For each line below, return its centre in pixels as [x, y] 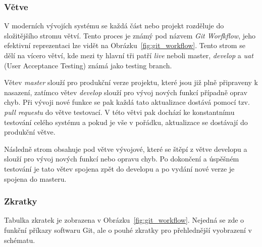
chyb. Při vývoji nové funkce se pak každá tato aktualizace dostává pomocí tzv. [127, 102]
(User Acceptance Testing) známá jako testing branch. [88, 65]
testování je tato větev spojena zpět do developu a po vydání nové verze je [119, 168]
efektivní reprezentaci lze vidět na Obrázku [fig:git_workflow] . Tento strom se [125, 45]
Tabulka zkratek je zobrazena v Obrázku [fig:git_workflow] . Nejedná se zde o [124, 220]
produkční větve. [30, 132]
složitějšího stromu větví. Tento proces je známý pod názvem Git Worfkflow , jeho [130, 35]
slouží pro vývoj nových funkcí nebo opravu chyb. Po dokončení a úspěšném [122, 159]
